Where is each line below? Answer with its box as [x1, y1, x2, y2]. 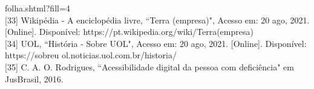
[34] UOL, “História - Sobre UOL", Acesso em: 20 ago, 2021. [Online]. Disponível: [5, 37, 307, 49]
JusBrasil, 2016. [5, 72, 64, 85]
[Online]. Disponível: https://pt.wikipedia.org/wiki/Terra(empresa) [5, 25, 253, 38]
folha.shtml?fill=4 [5, 2, 70, 14]
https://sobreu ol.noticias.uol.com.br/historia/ [5, 49, 177, 61]
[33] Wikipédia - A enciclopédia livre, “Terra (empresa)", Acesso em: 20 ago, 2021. [5, 13, 310, 26]
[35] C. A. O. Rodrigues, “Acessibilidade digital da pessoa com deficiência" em [5, 60, 294, 73]
